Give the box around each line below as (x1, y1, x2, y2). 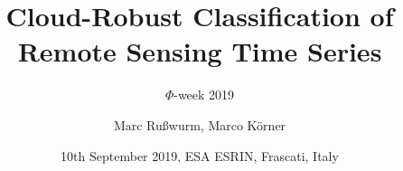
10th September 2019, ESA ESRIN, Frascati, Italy (61, 146, 339, 165)
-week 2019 (173, 85, 235, 104)
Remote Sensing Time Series (17, 33, 382, 70)
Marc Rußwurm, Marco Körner (113, 115, 286, 134)
